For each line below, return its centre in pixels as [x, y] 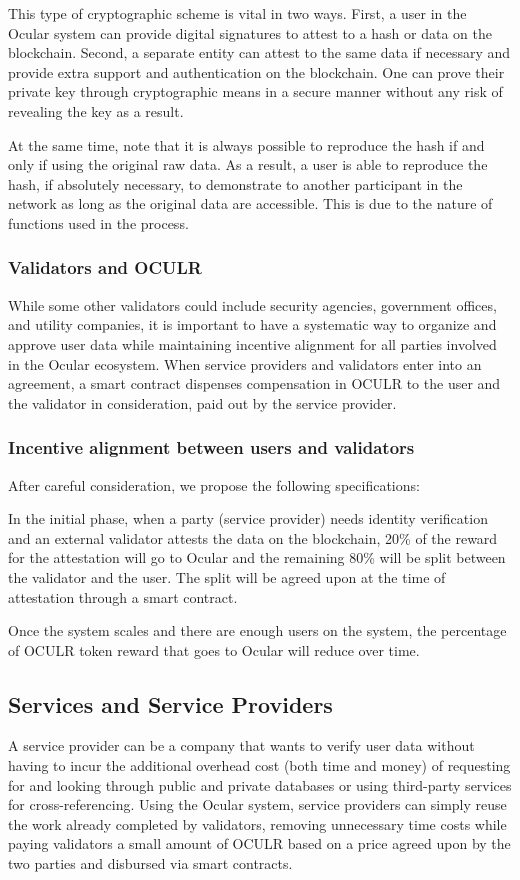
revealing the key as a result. [96, 110]
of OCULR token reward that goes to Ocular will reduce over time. [214, 649]
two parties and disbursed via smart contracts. [150, 863]
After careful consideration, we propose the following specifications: [214, 484]
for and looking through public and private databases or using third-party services [260, 784]
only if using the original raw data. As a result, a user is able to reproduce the [248, 164]
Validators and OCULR [105, 267]
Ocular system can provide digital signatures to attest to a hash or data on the [250, 32]
